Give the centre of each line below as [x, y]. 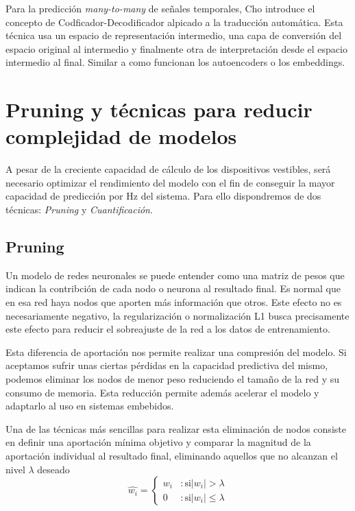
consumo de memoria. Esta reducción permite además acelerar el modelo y [162, 392]
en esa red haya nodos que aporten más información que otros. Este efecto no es [174, 302]
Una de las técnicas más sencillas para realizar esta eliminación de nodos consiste [176, 428]
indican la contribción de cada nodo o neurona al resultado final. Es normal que [173, 288]
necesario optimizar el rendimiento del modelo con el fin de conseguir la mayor [170, 182]
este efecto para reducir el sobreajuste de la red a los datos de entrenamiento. [168, 329]
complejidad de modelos [121, 136]
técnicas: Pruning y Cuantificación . [79, 210]
